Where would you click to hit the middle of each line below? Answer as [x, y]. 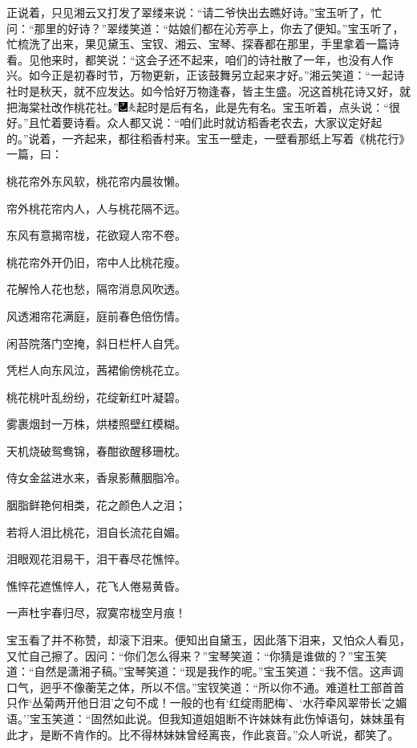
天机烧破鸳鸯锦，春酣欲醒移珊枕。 [96, 450]
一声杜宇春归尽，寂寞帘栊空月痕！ [96, 613]
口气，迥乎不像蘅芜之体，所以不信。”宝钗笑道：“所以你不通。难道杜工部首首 [206, 687]
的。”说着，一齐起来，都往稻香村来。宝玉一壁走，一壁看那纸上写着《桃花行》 [208, 138]
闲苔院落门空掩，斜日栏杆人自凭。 [96, 343]
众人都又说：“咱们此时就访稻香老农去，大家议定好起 [245, 123]
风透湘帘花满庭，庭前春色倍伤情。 [96, 315]
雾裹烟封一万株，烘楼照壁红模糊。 [96, 424]
